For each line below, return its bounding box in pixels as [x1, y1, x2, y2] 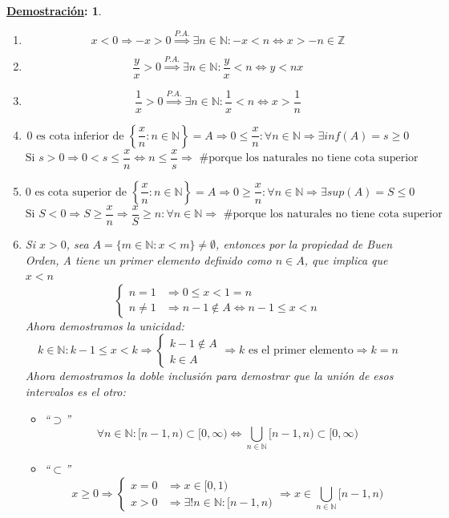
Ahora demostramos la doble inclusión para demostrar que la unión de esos [25, 367, 394, 384]
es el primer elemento [248, 345, 354, 357]
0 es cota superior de [25, 186, 127, 198]
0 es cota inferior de [26, 130, 124, 142]
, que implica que [304, 251, 388, 268]
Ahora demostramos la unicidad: [25, 317, 184, 334]
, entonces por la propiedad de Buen [216, 235, 393, 252]
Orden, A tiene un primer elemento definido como [25, 251, 272, 268]
